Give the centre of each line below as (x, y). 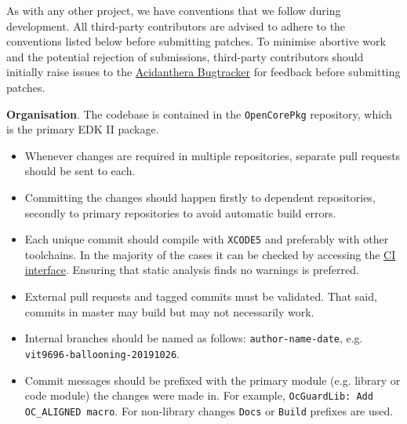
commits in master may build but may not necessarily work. (169, 311)
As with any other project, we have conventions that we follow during (174, 10)
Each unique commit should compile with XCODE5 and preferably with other (207, 239)
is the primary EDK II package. (83, 129)
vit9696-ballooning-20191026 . (102, 353)
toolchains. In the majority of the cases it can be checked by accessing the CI (210, 254)
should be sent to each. (80, 171)
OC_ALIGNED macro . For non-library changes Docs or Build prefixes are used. (209, 410)
